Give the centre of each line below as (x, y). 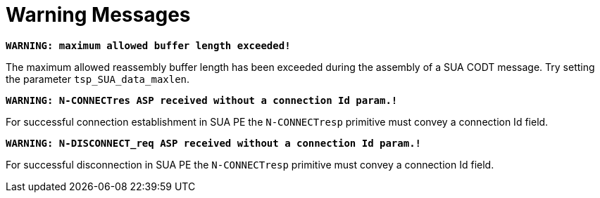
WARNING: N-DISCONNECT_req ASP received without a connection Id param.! (214, 143)
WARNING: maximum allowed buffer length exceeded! (148, 45)
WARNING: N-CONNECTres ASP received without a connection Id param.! (202, 100)
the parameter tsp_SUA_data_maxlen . (98, 79)
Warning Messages (98, 15)
